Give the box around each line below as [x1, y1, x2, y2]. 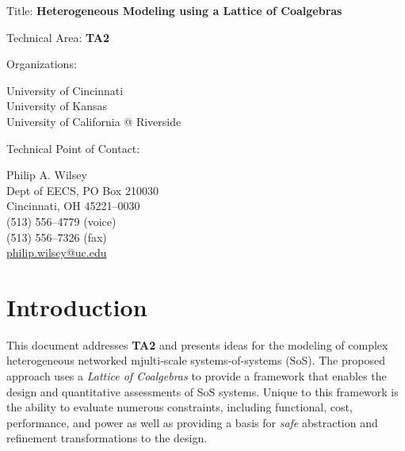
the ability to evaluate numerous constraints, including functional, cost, [6, 399, 353, 415]
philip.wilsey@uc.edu [6, 244, 107, 261]
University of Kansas [6, 97, 108, 114]
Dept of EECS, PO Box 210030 [6, 182, 159, 198]
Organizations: [6, 55, 77, 72]
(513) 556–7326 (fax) [6, 228, 107, 245]
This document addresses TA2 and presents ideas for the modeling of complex [6, 336, 388, 353]
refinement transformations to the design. [6, 430, 208, 446]
